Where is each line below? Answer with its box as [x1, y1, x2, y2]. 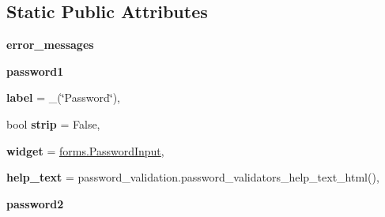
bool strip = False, [6, 115, 100, 132]
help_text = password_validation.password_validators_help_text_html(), [6, 169, 379, 185]
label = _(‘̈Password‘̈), [6, 89, 120, 106]
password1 [6, 62, 64, 79]
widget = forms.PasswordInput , [6, 142, 164, 159]
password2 [6, 195, 64, 211]
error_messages [6, 36, 94, 53]
